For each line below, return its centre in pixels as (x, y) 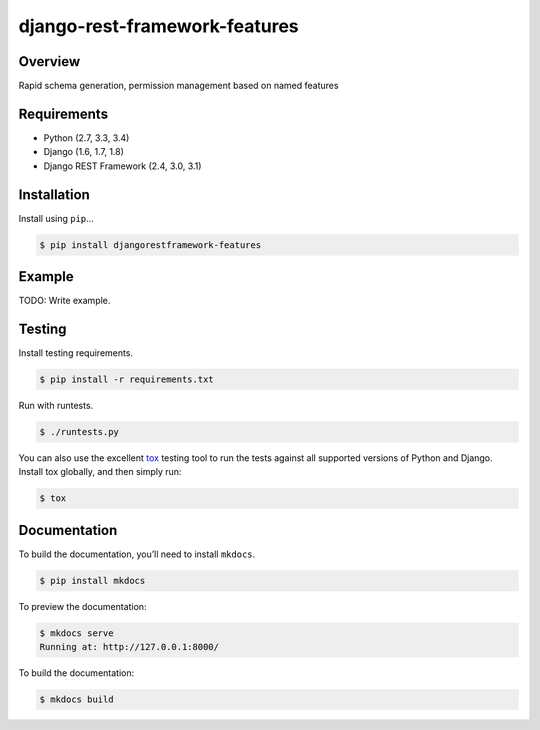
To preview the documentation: (82, 606)
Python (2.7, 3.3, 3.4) (86, 137)
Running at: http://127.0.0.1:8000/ (129, 647)
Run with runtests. (56, 406)
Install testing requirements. (76, 353)
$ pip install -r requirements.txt (126, 379)
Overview (49, 61)
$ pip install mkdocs (92, 580)
